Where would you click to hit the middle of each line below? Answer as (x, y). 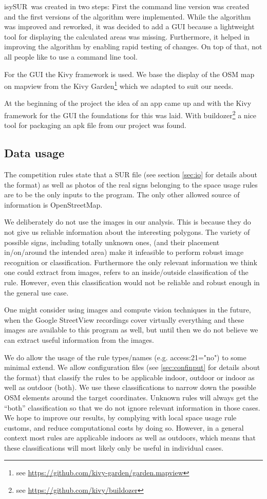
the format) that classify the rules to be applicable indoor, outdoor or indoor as (129, 377)
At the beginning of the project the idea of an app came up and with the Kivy (128, 103)
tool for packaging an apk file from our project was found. (95, 125)
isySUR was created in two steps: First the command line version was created (127, 6)
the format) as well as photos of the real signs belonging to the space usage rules (131, 184)
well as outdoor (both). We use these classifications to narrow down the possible (130, 387)
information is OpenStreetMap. (53, 204)
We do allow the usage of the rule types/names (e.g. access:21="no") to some (125, 357)
